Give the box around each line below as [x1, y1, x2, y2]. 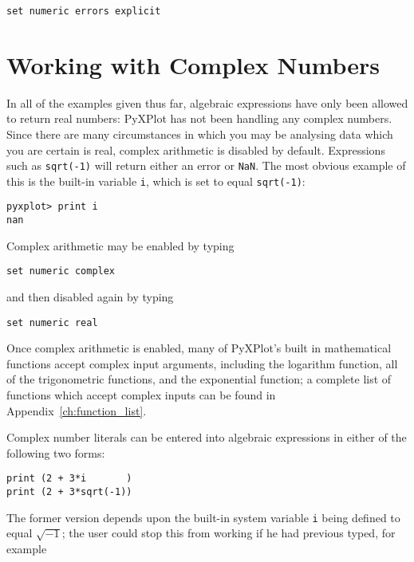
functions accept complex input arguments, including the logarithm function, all [6, 355, 398, 371]
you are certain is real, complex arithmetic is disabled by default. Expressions [6, 141, 385, 158]
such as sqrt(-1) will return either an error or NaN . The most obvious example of [6, 157, 406, 174]
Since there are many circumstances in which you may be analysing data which [6, 125, 393, 142]
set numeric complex [6, 265, 116, 277]
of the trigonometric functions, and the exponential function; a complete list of [6, 371, 392, 387]
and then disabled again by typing [6, 289, 174, 305]
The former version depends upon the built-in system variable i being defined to [6, 509, 400, 525]
